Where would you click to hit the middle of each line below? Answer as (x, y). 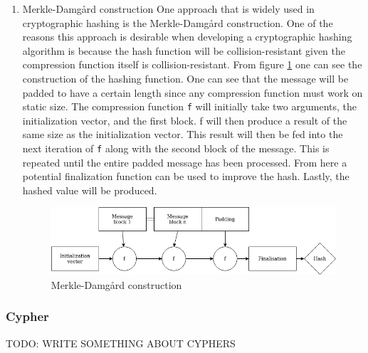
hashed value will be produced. (90, 190)
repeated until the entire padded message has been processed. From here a (185, 162)
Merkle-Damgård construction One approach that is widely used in (168, 9)
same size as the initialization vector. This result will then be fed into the (183, 134)
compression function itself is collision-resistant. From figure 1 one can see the (192, 64)
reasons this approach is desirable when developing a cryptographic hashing (187, 37)
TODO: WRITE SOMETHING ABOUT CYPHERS (121, 343)
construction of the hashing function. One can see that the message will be (185, 78)
